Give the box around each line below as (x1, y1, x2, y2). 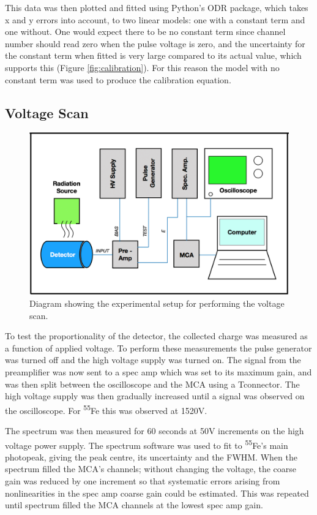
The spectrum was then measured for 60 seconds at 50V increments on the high (5, 424, 304, 437)
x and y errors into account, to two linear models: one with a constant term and (5, 13, 305, 26)
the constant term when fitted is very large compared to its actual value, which (5, 49, 302, 62)
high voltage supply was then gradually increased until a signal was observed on (5, 389, 305, 402)
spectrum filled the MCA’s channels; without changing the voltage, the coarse (5, 462, 296, 475)
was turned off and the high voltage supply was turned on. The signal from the (5, 353, 301, 366)
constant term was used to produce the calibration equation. (5, 73, 231, 86)
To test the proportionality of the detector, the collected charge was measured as (5, 329, 308, 342)
